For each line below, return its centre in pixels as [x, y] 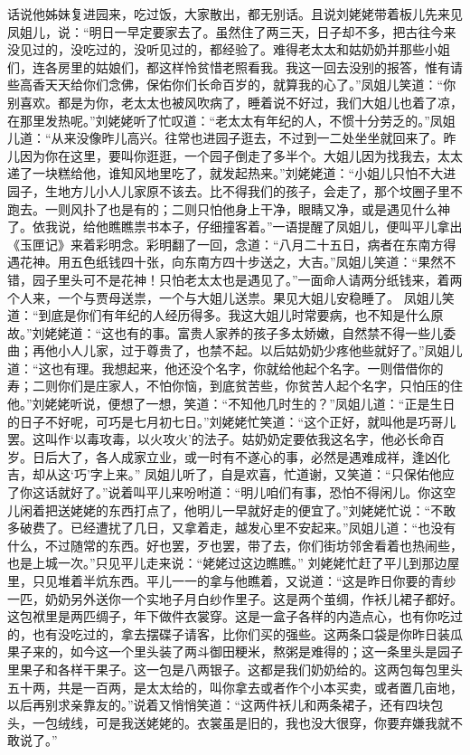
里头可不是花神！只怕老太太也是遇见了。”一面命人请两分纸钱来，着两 [260, 279]
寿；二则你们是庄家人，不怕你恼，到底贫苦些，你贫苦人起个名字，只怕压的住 [235, 386]
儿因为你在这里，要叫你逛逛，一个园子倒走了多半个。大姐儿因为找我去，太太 [235, 155]
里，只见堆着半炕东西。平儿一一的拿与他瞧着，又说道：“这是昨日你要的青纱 [232, 580]
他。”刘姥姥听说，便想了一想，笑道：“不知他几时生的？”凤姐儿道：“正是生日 [231, 404]
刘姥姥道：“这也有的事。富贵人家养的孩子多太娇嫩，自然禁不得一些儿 [238, 332]
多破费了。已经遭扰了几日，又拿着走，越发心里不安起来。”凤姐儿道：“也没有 [232, 528]
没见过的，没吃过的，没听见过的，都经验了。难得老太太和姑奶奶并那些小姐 [229, 49]
